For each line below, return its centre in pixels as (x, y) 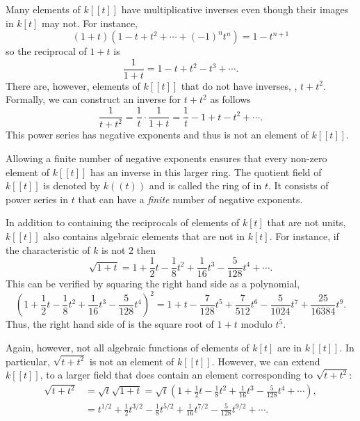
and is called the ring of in (205, 185)
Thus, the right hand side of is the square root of (110, 324)
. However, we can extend (266, 361)
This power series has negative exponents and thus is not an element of (157, 135)
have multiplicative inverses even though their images (235, 9)
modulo (256, 324)
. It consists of (298, 185)
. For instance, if (304, 236)
